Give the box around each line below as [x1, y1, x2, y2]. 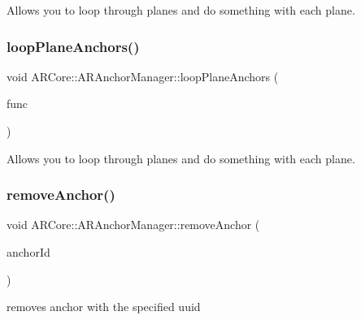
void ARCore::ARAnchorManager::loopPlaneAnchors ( [7, 67, 279, 84]
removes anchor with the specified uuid [7, 298, 201, 315]
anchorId [7, 244, 50, 260]
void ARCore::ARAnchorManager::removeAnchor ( [7, 216, 260, 233]
